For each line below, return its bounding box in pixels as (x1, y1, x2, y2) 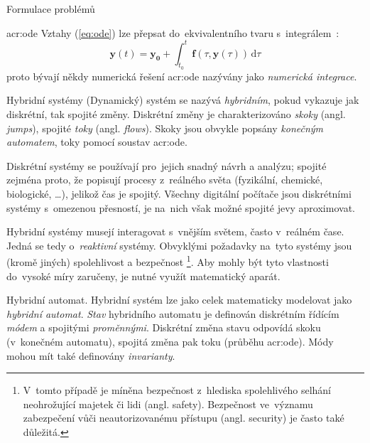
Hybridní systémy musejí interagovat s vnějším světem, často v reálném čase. (6, 224, 344, 239)
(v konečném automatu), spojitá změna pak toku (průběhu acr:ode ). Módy (6, 334, 334, 349)
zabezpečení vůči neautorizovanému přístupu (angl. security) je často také (23, 410, 344, 425)
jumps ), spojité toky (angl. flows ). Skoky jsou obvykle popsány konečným (6, 120, 324, 135)
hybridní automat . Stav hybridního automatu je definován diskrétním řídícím (6, 306, 339, 321)
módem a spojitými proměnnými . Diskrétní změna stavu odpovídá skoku (6, 320, 321, 335)
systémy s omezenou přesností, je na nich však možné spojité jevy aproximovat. (6, 200, 355, 215)
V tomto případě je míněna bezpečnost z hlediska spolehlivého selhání (23, 383, 331, 397)
